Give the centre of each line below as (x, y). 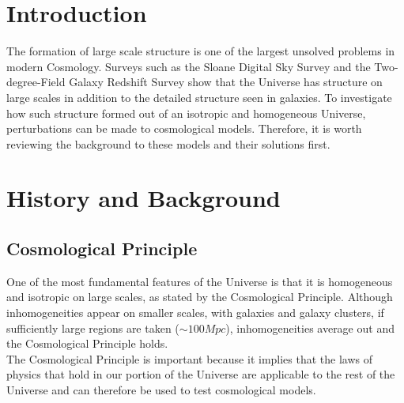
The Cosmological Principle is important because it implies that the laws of (190, 358)
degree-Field (36, 82)
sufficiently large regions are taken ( (93, 328)
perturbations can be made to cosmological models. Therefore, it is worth (184, 128)
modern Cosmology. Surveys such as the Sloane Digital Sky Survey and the (189, 66)
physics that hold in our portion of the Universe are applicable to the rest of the (201, 374)
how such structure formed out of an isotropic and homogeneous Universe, (186, 113)
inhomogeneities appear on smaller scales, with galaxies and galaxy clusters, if (195, 313)
